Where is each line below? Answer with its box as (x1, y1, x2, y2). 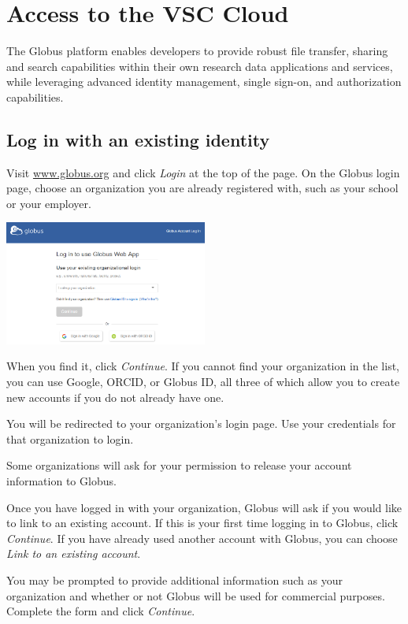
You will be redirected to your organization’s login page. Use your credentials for (6, 415, 396, 432)
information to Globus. (6, 472, 117, 488)
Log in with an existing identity (6, 127, 270, 151)
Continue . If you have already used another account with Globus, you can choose (6, 529, 398, 546)
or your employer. (6, 195, 91, 211)
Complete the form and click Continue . (6, 603, 195, 619)
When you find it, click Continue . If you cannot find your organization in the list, (6, 358, 399, 374)
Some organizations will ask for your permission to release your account (6, 457, 352, 474)
